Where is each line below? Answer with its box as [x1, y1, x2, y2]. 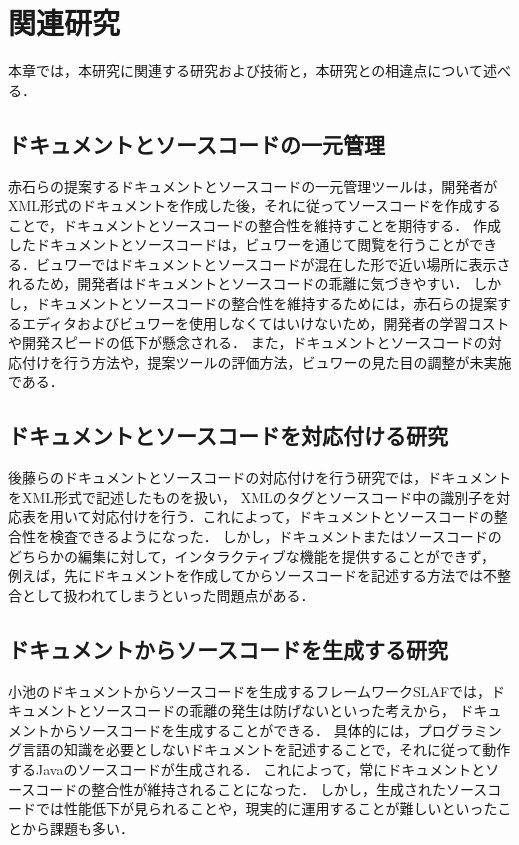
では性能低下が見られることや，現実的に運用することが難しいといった [35, 798, 498, 819]
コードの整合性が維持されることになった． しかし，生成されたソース [35, 778, 488, 799]
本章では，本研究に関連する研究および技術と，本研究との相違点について [8, 60, 483, 81]
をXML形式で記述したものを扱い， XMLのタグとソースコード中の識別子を [8, 486, 497, 507]
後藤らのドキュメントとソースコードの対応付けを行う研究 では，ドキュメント [8, 467, 512, 488]
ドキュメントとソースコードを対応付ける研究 [8, 420, 448, 451]
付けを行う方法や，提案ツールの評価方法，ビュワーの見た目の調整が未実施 [21, 351, 512, 372]
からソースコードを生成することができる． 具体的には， [49, 719, 418, 740]
